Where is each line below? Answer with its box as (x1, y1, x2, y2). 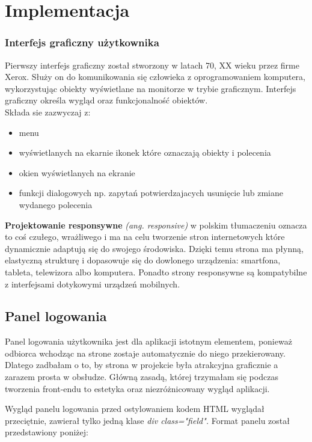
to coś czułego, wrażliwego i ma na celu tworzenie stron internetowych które (5, 230, 285, 243)
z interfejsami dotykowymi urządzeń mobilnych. (5, 277, 180, 290)
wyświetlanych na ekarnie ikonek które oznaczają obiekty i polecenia (19, 146, 271, 159)
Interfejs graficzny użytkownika (5, 35, 159, 50)
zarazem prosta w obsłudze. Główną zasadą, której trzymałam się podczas (5, 370, 278, 383)
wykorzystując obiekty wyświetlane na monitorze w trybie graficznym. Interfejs (5, 82, 296, 94)
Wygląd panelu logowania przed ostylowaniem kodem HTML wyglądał (5, 402, 265, 415)
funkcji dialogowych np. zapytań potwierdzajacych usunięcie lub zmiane (19, 186, 284, 199)
